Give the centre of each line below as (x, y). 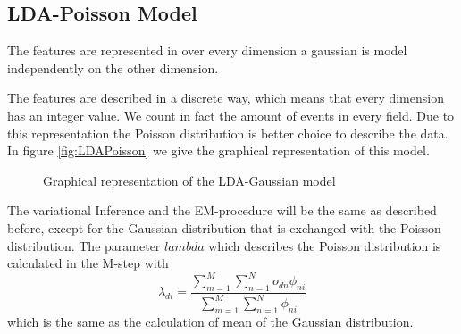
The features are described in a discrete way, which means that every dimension (226, 98)
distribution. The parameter (84, 245)
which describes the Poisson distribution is (325, 245)
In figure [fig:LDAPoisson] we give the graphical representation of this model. (218, 150)
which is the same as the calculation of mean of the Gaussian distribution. (210, 322)
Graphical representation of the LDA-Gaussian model (189, 180)
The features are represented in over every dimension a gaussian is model (207, 50)
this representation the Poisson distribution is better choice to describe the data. (228, 133)
